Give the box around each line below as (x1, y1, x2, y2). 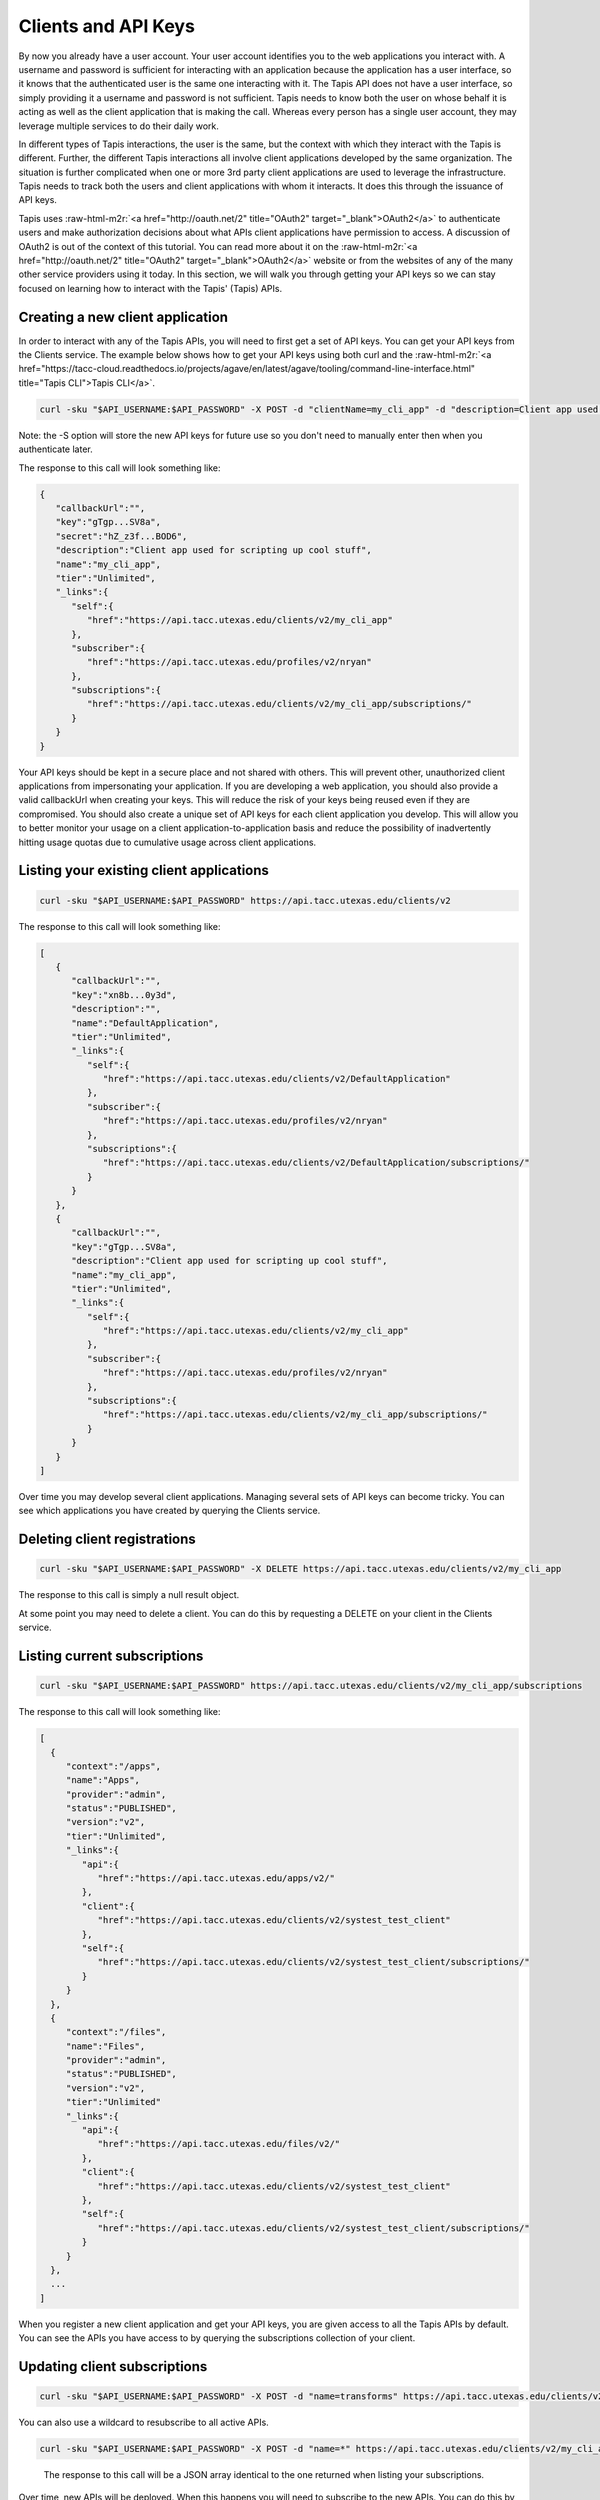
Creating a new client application (18, 308, 229, 325)
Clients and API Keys (18, 15, 195, 37)
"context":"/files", (65, 2026, 167, 2038)
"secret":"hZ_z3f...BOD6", (55, 530, 188, 542)
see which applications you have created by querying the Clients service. (18, 1505, 321, 1517)
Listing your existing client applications (18, 862, 270, 879)
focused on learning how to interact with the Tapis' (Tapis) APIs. (18, 282, 283, 294)
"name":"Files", (65, 2040, 146, 2052)
